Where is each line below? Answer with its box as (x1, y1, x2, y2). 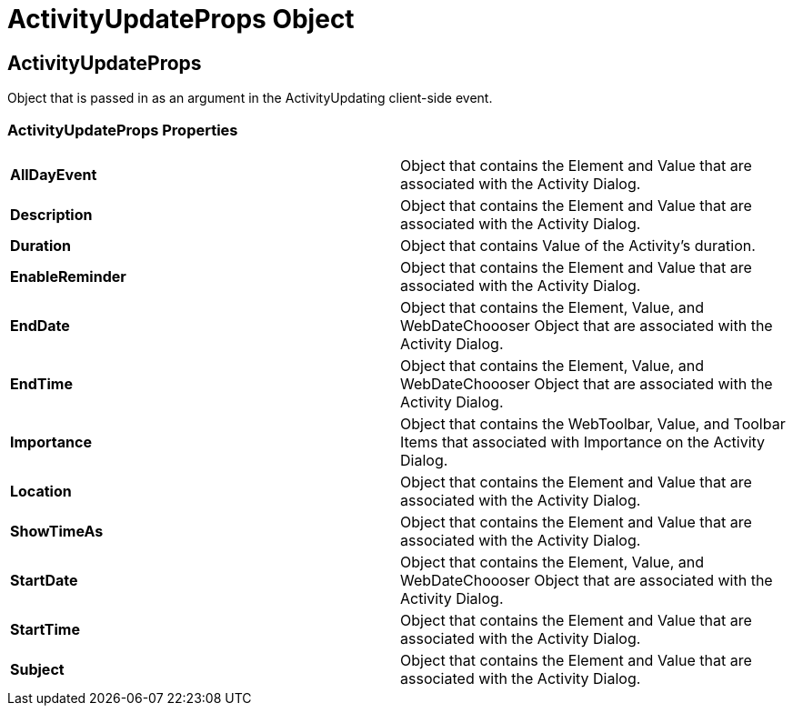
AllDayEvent (10, 165, 97, 184)
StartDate (10, 570, 78, 589)
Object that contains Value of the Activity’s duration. (400, 236, 756, 255)
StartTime (10, 619, 80, 638)
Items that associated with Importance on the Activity (400, 432, 766, 451)
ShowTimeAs (10, 521, 104, 540)
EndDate (10, 316, 70, 335)
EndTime (10, 374, 73, 393)
